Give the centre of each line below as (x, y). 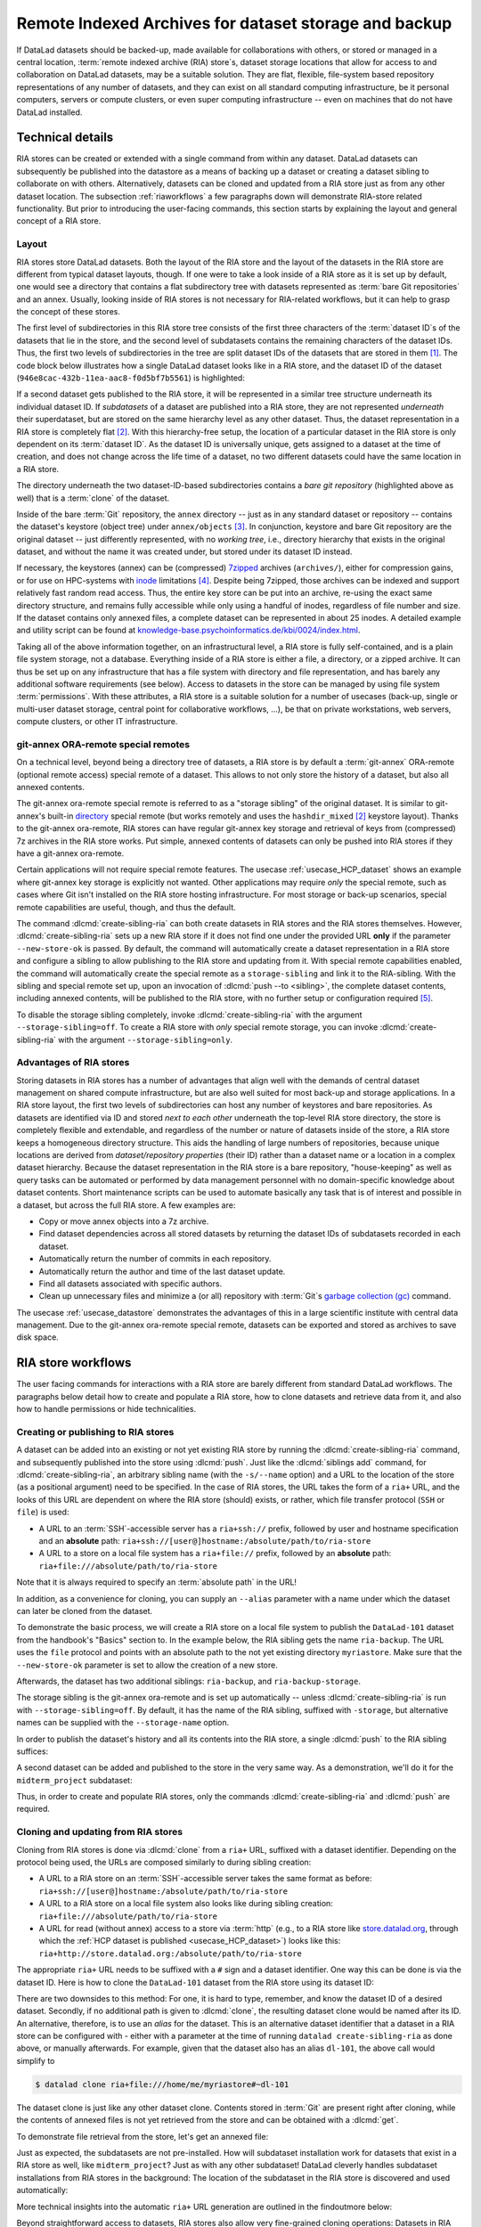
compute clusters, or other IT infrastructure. (97, 722)
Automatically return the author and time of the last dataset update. (162, 1271)
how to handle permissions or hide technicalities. (106, 1409)
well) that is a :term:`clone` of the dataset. (93, 498)
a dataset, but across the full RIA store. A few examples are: (126, 1205)
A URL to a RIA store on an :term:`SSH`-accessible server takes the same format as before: (205, 1879)
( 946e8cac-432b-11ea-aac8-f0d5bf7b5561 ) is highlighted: (130, 378)
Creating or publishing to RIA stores (95, 1432)
